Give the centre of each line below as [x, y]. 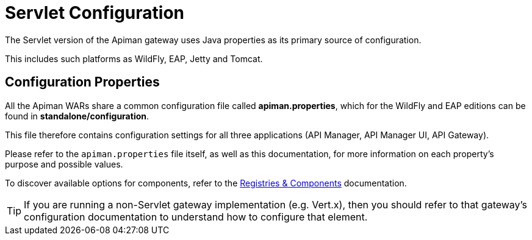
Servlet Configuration [95, 13]
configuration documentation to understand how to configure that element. [196, 217]
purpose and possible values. [64, 164]
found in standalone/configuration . [77, 116]
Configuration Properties [82, 82]
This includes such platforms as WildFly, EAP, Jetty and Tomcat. [134, 58]
